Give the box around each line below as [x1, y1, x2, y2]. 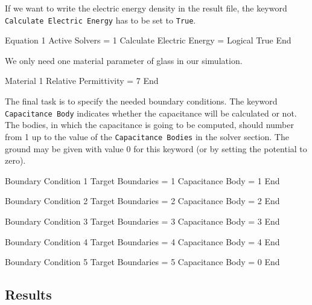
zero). [5, 154, 26, 167]
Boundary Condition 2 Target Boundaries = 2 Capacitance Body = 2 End [5, 194, 280, 207]
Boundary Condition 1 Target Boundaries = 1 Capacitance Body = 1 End [5, 174, 280, 187]
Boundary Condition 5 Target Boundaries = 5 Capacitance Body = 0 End [5, 255, 280, 268]
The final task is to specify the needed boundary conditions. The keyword [5, 95, 278, 108]
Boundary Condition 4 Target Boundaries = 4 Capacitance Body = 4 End [5, 235, 280, 248]
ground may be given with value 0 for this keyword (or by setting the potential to [5, 142, 307, 155]
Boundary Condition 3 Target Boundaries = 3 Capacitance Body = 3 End [5, 214, 280, 227]
